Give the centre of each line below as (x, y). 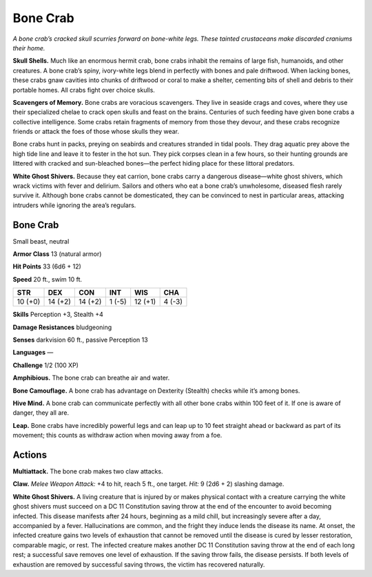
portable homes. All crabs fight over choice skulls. (84, 90)
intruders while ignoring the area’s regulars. (74, 205)
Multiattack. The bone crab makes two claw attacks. (88, 471)
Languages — (33, 353)
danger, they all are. (41, 413)
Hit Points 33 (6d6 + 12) (47, 266)
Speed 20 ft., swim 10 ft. (48, 279)
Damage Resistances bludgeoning (62, 327)
